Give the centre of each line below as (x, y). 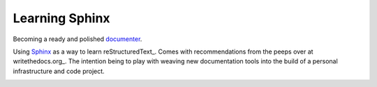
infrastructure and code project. (59, 71)
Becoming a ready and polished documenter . (77, 39)
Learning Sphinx (62, 18)
